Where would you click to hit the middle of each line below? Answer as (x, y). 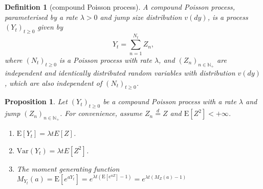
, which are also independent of (53, 82)
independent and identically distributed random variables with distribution (120, 72)
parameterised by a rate (41, 17)
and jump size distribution (141, 17)
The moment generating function (68, 168)
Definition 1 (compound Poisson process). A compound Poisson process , (120, 7)
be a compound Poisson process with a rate (170, 101)
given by (50, 27)
